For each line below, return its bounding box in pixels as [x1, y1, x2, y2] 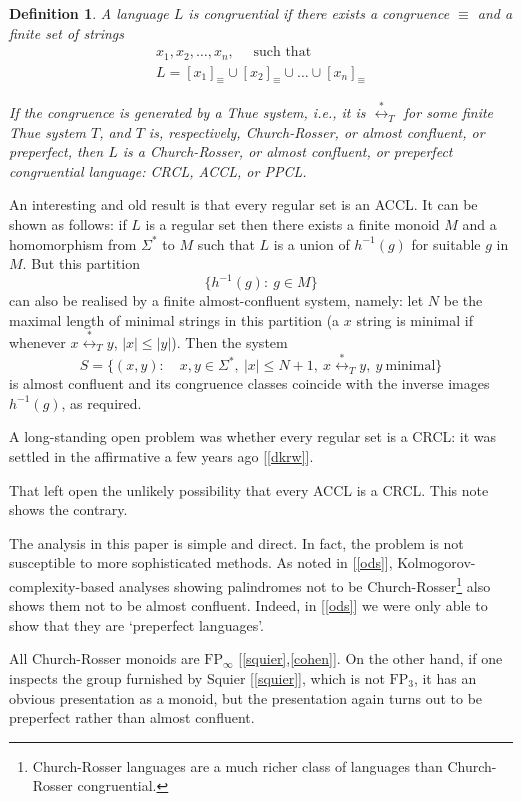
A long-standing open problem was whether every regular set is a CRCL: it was [9, 426, 497, 447]
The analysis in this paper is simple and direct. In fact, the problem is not [9, 532, 464, 553]
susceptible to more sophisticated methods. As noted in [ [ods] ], [9, 552, 393, 573]
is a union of [273, 233, 350, 254]
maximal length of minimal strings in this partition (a [9, 309, 340, 330]
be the [443, 290, 483, 311]
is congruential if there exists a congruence [188, 3, 450, 23]
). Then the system [171, 332, 288, 353]
